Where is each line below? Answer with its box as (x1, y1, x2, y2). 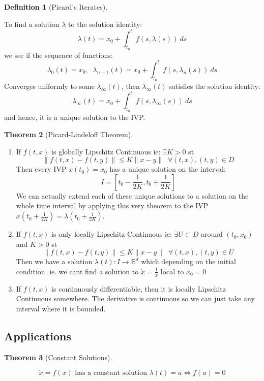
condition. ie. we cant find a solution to (16, 266, 139, 276)
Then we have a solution (16, 256, 93, 267)
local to (160, 266, 184, 276)
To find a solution (4, 18, 60, 29)
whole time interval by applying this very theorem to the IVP (16, 200, 209, 211)
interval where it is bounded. (16, 303, 106, 313)
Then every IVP (16, 164, 67, 174)
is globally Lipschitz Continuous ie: (51, 146, 161, 156)
